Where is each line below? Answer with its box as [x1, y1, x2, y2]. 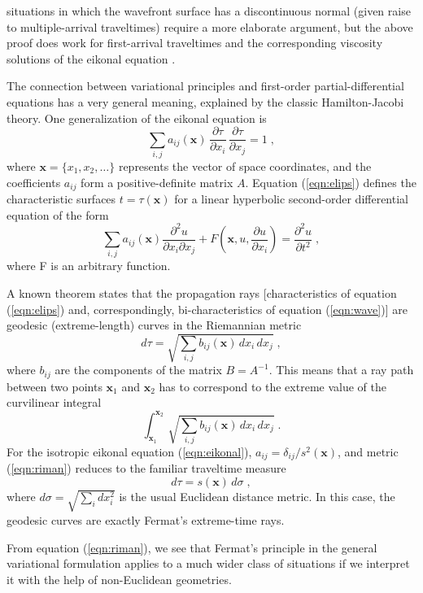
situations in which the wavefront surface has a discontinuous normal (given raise [7, 2, 411, 19]
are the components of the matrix [55, 361, 222, 378]
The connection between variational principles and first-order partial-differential [7, 77, 404, 94]
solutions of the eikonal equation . [7, 50, 176, 67]
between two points [7, 377, 102, 395]
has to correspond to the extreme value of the [159, 377, 386, 395]
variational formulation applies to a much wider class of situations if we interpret [7, 555, 410, 572]
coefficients [7, 173, 61, 190]
